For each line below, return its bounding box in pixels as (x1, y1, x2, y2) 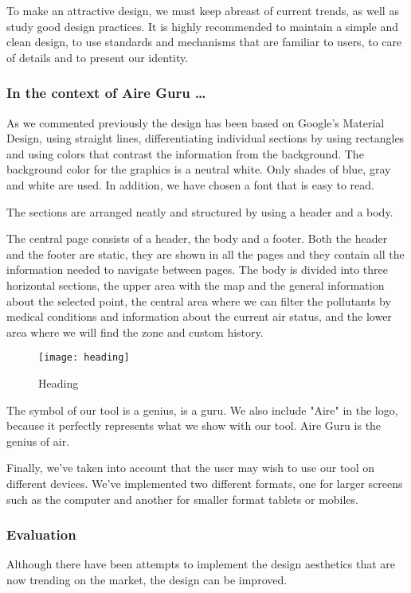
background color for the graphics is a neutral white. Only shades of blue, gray (6, 161, 391, 178)
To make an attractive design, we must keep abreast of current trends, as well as (6, 2, 399, 18)
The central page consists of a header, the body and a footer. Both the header (6, 230, 388, 247)
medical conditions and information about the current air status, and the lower (6, 308, 392, 325)
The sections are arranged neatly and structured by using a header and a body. (6, 203, 393, 220)
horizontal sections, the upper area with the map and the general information (6, 276, 385, 293)
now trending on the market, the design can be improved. (6, 571, 288, 587)
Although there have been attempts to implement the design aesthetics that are (6, 556, 396, 572)
